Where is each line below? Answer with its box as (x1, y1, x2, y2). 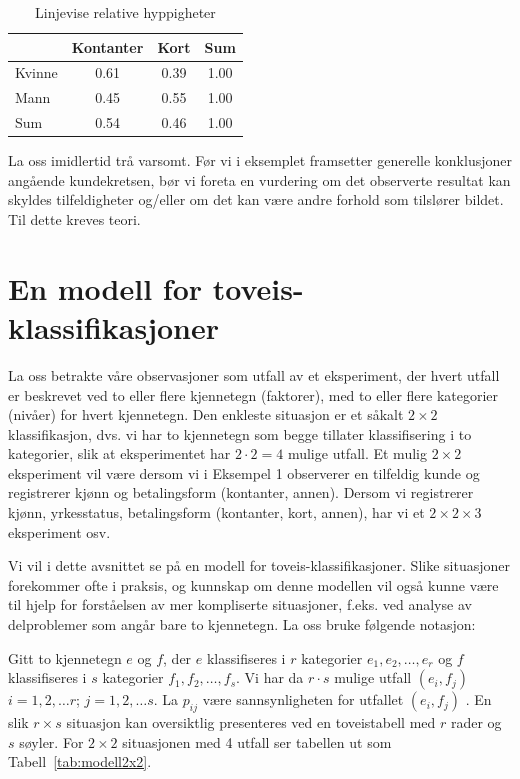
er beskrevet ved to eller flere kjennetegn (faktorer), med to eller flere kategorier (8, 384, 499, 405)
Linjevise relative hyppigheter (35, 2, 216, 22)
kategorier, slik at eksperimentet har (8, 443, 231, 464)
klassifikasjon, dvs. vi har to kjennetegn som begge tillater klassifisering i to (8, 423, 472, 444)
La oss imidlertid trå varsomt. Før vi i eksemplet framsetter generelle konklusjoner (8, 150, 512, 171)
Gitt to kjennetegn (8, 647, 122, 668)
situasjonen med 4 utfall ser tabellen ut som (122, 731, 392, 752)
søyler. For (19, 731, 84, 752)
